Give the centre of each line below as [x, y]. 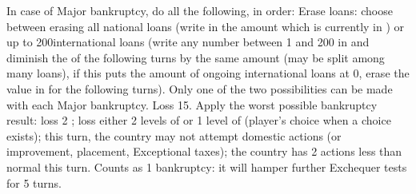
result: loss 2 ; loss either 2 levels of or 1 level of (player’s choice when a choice [199, 120]
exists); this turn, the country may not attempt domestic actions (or [174, 135]
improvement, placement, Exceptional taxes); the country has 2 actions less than [204, 151]
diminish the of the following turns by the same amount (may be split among [196, 57]
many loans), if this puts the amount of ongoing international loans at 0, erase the [208, 73]
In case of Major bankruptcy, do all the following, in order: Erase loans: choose [200, 10]
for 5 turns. [34, 182]
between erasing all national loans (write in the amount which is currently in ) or [206, 26]
